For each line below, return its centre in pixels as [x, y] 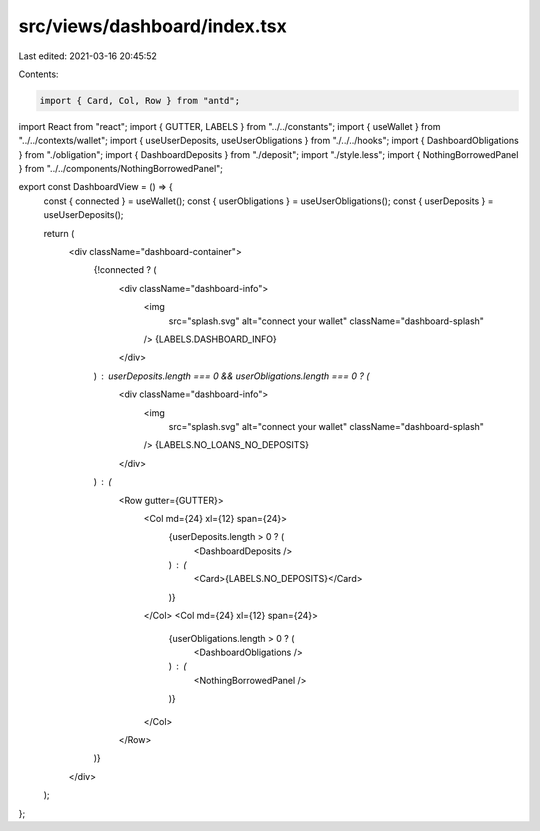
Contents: [38, 74]
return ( [59, 233]
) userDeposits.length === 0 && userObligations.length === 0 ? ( [231, 376]
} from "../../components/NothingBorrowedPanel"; [121, 169]
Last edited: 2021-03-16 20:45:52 [87, 56]
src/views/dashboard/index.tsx [152, 26]
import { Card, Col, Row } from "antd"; [139, 100]
